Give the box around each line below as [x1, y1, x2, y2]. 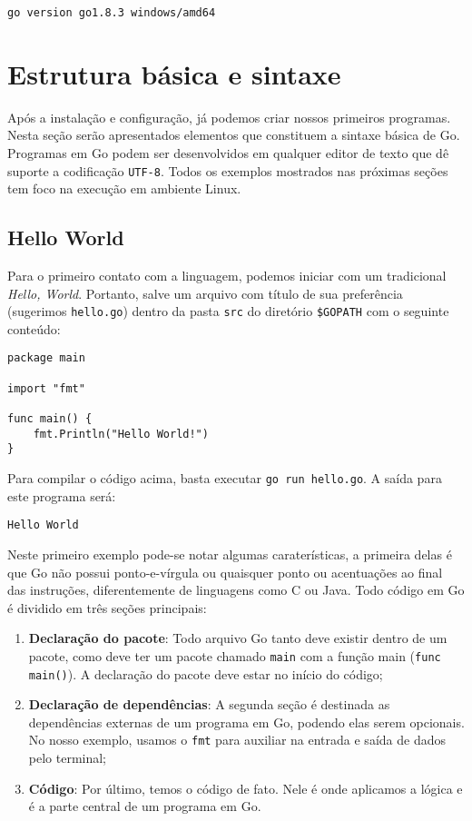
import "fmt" [7, 381, 85, 395]
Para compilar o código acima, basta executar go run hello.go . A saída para [7, 469, 442, 488]
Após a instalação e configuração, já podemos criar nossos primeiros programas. [7, 107, 451, 126]
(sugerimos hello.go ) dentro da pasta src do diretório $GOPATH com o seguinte [7, 302, 449, 321]
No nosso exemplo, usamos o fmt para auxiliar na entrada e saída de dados [28, 730, 446, 749]
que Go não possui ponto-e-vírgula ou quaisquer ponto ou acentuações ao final [7, 562, 443, 581]
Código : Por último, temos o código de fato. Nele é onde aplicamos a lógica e [28, 778, 463, 797]
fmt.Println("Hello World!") [33, 427, 209, 440]
